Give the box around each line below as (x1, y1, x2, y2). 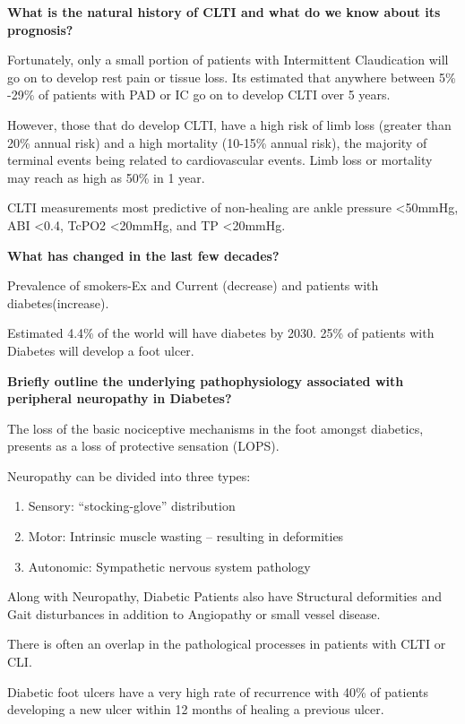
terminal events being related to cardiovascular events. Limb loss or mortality (7, 151, 433, 169)
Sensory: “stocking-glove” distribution (28, 496, 236, 515)
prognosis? (7, 20, 73, 39)
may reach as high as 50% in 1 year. (7, 168, 205, 186)
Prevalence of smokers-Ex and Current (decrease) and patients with (7, 276, 379, 295)
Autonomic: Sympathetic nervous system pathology (28, 556, 311, 575)
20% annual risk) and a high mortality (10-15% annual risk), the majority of (7, 133, 427, 151)
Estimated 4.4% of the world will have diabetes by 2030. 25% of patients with (7, 323, 435, 342)
